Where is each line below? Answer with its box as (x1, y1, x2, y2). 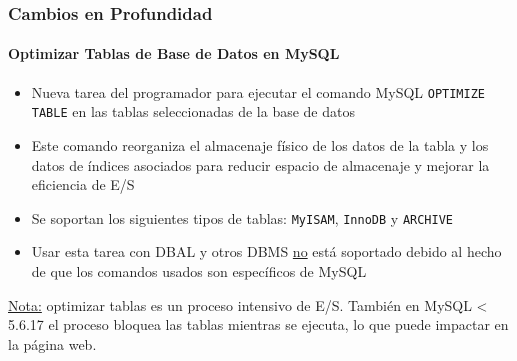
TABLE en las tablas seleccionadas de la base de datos (31, 101, 355, 122)
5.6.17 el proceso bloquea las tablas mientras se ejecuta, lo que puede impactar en (8, 314, 509, 335)
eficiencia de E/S (31, 174, 135, 195)
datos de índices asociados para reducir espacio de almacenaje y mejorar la (31, 154, 490, 175)
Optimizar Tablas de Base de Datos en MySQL (8, 43, 340, 64)
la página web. (8, 333, 97, 354)
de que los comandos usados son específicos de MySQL (31, 260, 367, 281)
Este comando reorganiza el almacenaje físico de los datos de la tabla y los (31, 134, 489, 155)
